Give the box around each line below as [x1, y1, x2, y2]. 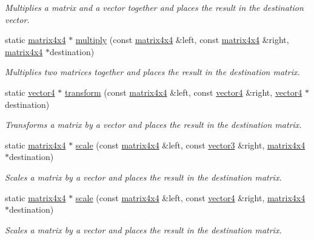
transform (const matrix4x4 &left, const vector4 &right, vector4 [64, 85, 302, 98]
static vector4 [5, 85, 55, 98]
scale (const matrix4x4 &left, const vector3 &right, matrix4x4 [75, 138, 306, 151]
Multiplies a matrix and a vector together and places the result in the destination [5, 1, 304, 13]
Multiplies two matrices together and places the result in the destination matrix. [5, 65, 300, 78]
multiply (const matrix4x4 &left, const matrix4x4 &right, [75, 33, 289, 46]
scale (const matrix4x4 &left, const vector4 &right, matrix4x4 [75, 191, 306, 204]
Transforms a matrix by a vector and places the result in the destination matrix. [5, 118, 302, 131]
